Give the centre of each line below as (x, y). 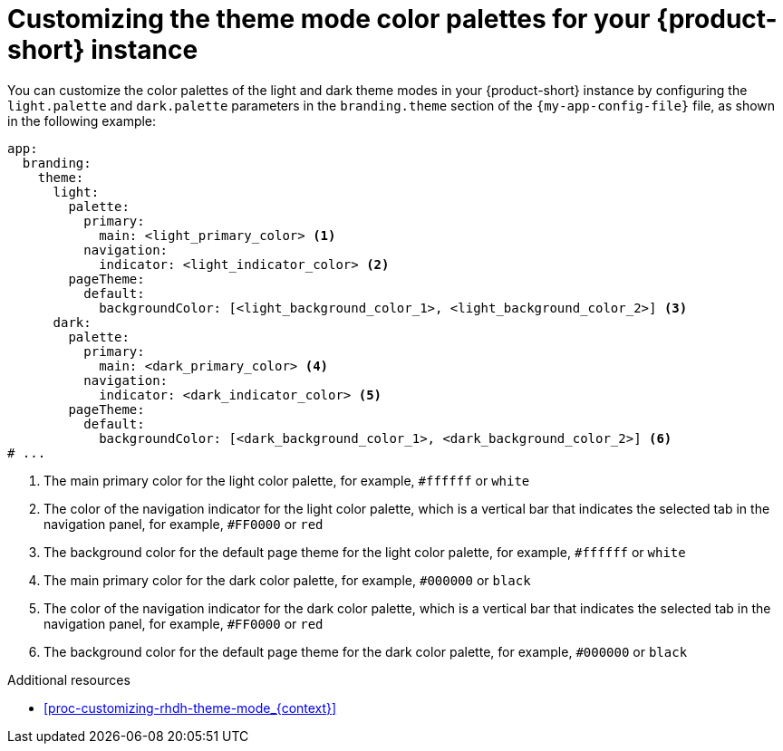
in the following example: (82, 120)
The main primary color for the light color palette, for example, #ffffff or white (287, 480)
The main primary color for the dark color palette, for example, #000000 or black (287, 580)
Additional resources (69, 679)
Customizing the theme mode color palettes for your (329, 19)
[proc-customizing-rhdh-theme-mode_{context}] (190, 708)
